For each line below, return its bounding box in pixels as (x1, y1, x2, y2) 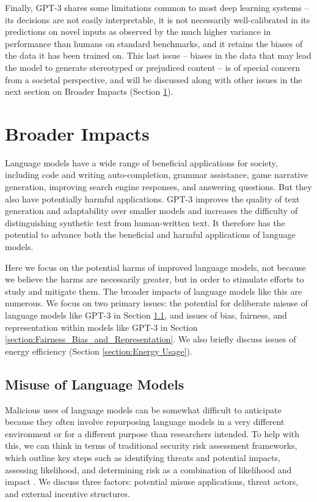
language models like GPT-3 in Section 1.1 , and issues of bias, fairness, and (5, 309, 287, 321)
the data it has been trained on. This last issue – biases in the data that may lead (5, 49, 312, 62)
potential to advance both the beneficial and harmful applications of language (5, 228, 296, 241)
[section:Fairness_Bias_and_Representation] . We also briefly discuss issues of (5, 333, 296, 345)
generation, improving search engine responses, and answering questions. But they (5, 180, 312, 193)
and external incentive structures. (5, 487, 130, 500)
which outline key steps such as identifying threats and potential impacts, (5, 451, 280, 463)
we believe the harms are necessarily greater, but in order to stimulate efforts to (5, 273, 304, 286)
